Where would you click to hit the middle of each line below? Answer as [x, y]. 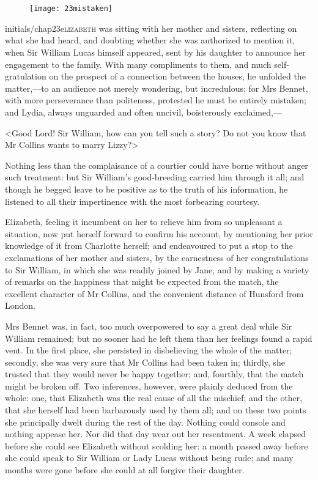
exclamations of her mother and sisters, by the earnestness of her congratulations [157, 257]
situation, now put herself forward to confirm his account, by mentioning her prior [159, 233]
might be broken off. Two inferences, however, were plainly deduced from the [149, 386]
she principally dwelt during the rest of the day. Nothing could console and [145, 422]
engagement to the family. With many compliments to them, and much [138, 64]
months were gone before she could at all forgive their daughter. [125, 470]
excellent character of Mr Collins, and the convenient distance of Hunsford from [154, 293]
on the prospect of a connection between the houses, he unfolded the [177, 76]
